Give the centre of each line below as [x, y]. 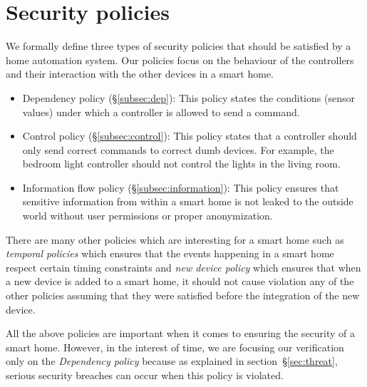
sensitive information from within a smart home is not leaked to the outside [188, 201]
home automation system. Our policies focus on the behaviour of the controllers [180, 60]
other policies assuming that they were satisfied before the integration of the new [183, 295]
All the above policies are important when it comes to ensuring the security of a [181, 333]
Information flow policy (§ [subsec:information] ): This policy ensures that [181, 187]
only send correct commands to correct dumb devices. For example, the [178, 149]
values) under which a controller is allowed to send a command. [161, 112]
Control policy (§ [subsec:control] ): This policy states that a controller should [190, 136]
